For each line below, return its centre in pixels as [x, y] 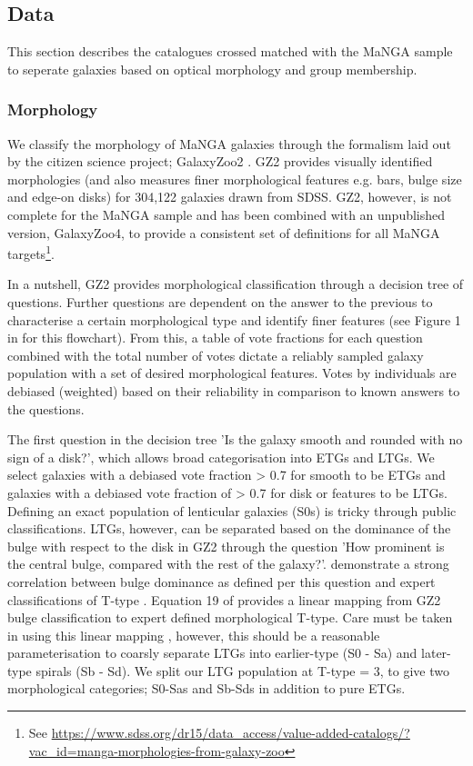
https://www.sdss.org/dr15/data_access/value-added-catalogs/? [231, 733]
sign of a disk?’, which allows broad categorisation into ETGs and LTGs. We [221, 457]
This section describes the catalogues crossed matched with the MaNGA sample [230, 51]
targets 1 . [31, 252]
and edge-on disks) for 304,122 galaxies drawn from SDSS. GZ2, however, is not [230, 197]
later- [436, 653]
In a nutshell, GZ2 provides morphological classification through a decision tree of [236, 284]
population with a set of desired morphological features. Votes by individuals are [232, 373]
